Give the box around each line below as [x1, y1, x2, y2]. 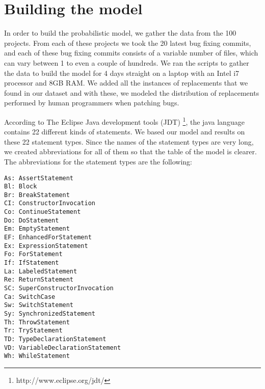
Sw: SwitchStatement [4, 301, 74, 309]
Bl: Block [4, 183, 37, 190]
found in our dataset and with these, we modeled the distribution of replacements [4, 87, 259, 98]
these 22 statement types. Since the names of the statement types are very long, [4, 136, 254, 147]
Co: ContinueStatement [4, 208, 81, 216]
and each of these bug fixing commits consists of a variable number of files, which [4, 47, 258, 58]
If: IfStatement [4, 259, 59, 267]
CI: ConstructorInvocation [4, 200, 95, 207]
